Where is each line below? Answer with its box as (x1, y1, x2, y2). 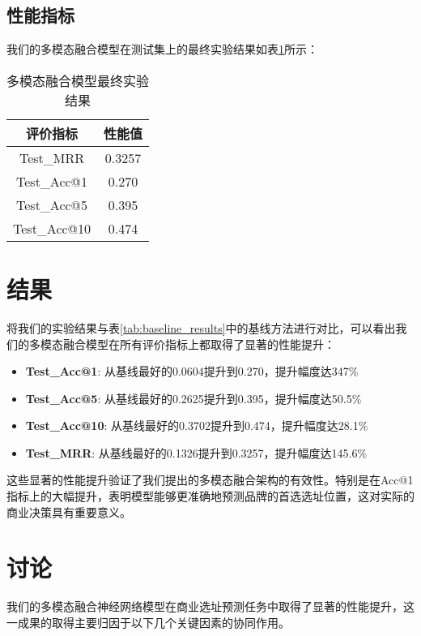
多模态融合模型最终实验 (6, 71, 150, 90)
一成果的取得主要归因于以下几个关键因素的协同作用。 (6, 613, 290, 630)
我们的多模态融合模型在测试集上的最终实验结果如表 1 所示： (6, 41, 318, 58)
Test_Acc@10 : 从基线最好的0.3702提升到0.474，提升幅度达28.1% (25, 417, 368, 434)
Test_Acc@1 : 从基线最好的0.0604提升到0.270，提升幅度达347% (25, 363, 359, 380)
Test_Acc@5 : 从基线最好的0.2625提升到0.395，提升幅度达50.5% (25, 389, 362, 406)
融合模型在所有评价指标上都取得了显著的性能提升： (62, 335, 335, 352)
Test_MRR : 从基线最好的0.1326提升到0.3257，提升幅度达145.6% (25, 444, 368, 461)
